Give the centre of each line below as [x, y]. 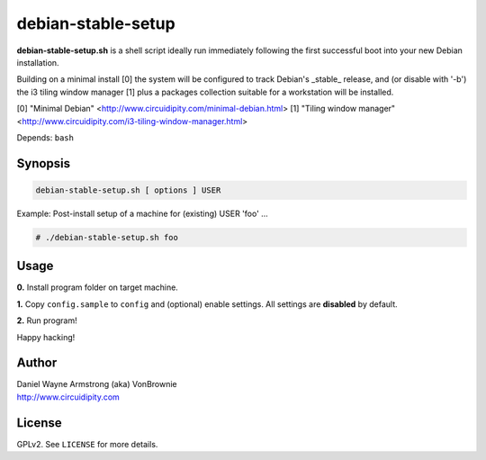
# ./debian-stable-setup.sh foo [107, 237]
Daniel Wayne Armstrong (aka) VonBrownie [97, 384]
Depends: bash [45, 137]
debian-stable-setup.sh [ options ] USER [128, 190]
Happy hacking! [46, 337]
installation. [38, 62]
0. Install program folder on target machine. [98, 287]
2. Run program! [47, 320]
